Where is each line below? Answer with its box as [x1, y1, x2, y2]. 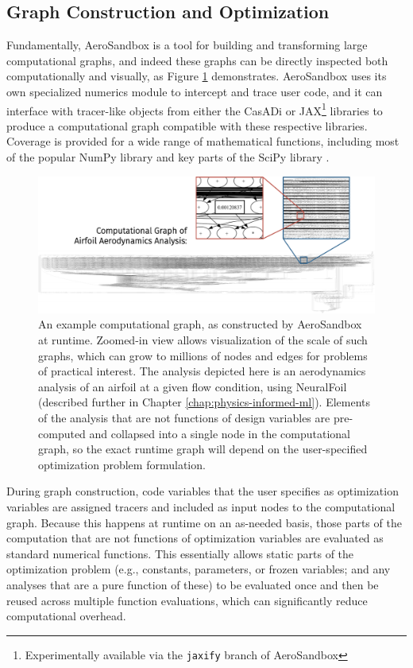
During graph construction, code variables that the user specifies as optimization [6, 483, 399, 499]
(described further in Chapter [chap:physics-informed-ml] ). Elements [38, 394, 371, 410]
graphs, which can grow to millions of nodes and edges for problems [38, 347, 368, 363]
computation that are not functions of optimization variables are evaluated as [6, 530, 384, 546]
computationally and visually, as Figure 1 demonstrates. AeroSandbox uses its [6, 68, 387, 84]
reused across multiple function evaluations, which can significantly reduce [6, 592, 368, 608]
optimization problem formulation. [38, 456, 206, 472]
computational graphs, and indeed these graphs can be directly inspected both [6, 52, 388, 68]
